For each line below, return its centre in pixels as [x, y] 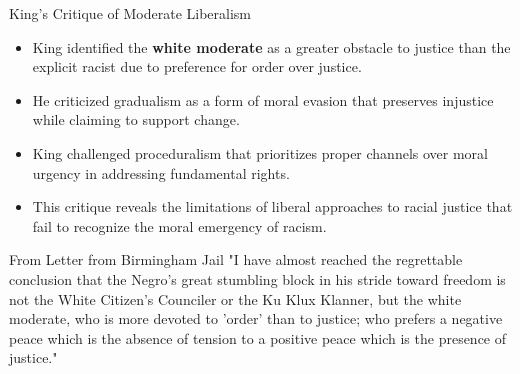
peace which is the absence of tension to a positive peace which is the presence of [258, 337]
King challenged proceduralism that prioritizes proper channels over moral [260, 152]
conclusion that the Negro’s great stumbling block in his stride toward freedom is [257, 278]
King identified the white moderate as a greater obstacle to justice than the [271, 46]
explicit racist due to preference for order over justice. [197, 66]
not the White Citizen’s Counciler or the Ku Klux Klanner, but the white [235, 298]
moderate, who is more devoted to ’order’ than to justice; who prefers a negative [256, 318]
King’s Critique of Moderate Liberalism [130, 13]
